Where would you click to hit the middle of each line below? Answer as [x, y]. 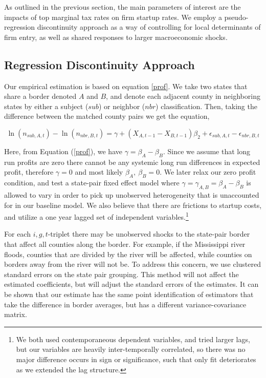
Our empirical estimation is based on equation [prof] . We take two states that [126, 86]
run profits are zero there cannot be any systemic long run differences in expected [132, 162]
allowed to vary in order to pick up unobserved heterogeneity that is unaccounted [132, 194]
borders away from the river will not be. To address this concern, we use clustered [133, 264]
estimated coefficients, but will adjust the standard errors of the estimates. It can [131, 284]
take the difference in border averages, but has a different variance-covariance [125, 304]
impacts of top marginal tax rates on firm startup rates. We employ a [113, 17]
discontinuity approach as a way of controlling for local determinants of [149, 27]
